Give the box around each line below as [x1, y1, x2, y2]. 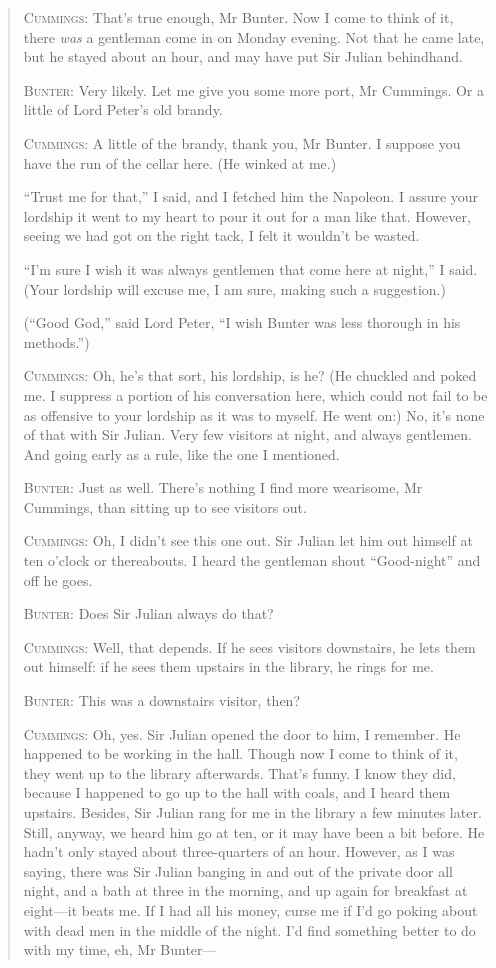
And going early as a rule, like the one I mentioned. [23, 443, 340, 464]
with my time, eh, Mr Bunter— [23, 939, 217, 960]
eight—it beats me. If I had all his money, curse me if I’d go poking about [23, 899, 478, 920]
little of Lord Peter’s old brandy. [23, 99, 223, 120]
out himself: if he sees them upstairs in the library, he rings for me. [23, 656, 434, 677]
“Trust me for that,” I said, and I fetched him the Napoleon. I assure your [23, 186, 479, 207]
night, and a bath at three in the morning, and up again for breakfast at [23, 880, 468, 901]
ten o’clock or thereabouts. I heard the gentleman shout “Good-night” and [23, 550, 481, 571]
